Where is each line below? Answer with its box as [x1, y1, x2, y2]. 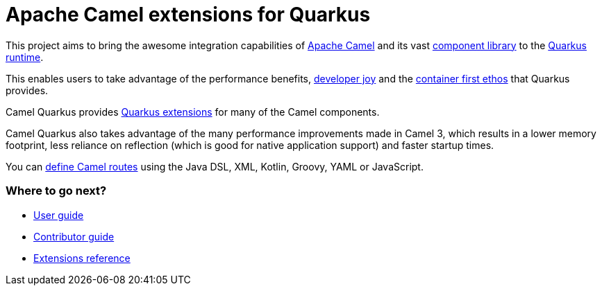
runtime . [6, 51, 44, 63]
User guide [33, 209, 84, 221]
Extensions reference [33, 252, 131, 264]
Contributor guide [33, 230, 115, 242]
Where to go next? [6, 184, 107, 198]
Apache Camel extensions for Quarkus [6, 3, 371, 26]
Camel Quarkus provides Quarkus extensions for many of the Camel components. [6, 105, 380, 118]
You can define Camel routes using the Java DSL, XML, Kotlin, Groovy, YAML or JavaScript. [6, 160, 424, 173]
